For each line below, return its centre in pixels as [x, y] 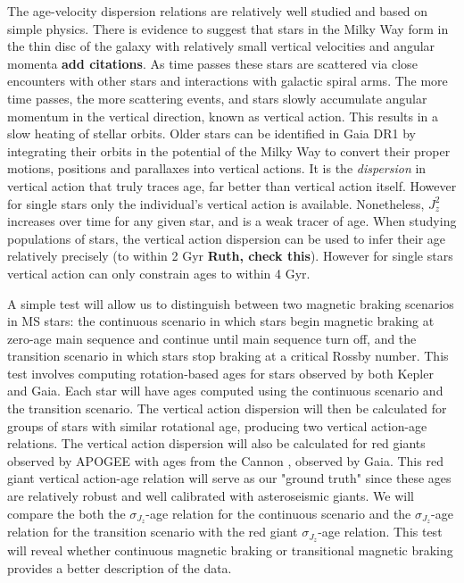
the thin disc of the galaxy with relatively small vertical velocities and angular [221, 46]
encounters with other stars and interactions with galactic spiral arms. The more [228, 81]
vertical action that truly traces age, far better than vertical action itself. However [232, 185]
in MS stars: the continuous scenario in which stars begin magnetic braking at [221, 321]
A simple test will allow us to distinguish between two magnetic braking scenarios [231, 303]
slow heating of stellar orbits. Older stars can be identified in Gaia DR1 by [211, 133]
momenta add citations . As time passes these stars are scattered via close [212, 63]
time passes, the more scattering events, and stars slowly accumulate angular [217, 98]
